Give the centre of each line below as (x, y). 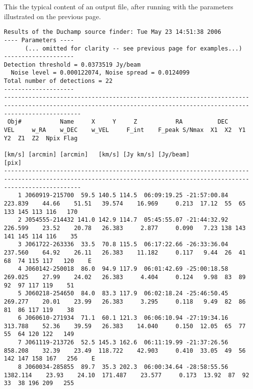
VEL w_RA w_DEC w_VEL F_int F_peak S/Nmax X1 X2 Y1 (125, 130)
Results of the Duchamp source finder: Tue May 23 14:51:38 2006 (113, 32)
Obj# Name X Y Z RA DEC (118, 122)
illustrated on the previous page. (53, 16)
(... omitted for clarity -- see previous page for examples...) (133, 48)
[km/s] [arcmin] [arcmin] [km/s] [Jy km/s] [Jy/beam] (97, 155)
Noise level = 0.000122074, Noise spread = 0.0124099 (100, 73)
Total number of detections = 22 (58, 81)
